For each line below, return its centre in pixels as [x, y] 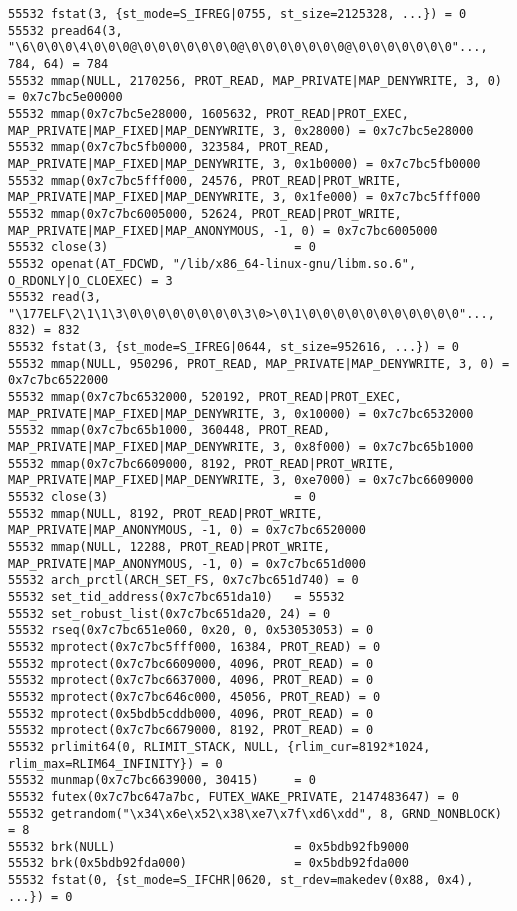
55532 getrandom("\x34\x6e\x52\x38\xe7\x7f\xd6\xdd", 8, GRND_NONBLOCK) [255, 813]
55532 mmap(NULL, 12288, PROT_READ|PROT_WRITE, [169, 547]
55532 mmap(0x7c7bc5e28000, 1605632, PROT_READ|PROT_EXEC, [208, 113]
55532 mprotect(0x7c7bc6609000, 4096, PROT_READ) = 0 [191, 663]
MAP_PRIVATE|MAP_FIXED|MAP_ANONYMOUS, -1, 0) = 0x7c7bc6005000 [223, 230]
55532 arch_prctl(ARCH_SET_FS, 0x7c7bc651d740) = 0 [183, 580]
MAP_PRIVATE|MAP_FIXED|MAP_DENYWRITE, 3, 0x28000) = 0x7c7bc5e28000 [241, 130]
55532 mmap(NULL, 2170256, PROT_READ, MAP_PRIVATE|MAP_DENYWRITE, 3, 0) [255, 80]
